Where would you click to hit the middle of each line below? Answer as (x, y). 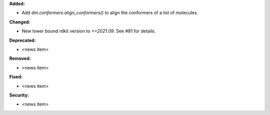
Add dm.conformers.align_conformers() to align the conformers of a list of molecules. (110, 13)
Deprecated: (22, 40)
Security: (19, 95)
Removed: (20, 58)
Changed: (20, 22)
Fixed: (16, 77)
